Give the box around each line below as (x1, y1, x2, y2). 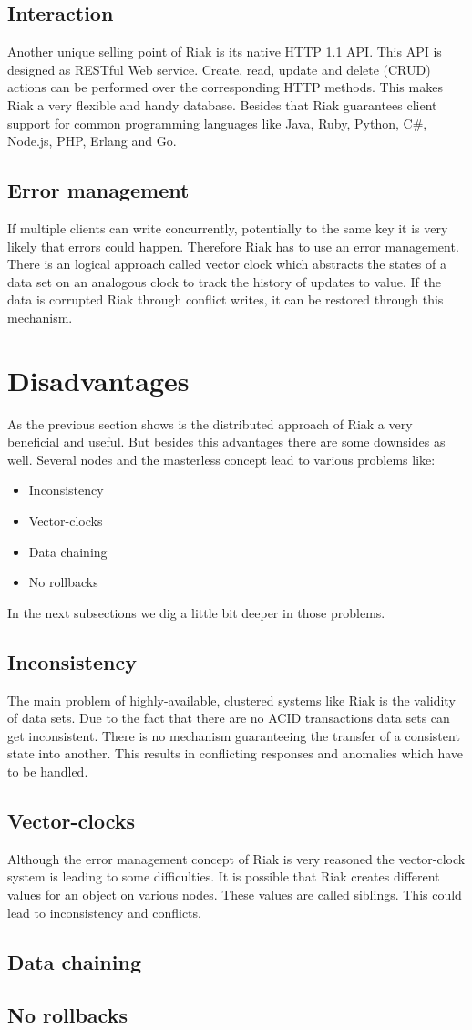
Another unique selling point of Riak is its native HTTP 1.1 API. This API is (7, 42, 442, 61)
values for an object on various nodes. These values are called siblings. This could (7, 884, 462, 903)
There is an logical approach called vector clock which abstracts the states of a (7, 254, 446, 273)
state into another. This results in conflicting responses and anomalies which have (7, 744, 464, 763)
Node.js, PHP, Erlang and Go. (7, 131, 177, 150)
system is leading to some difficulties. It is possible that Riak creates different (7, 867, 440, 886)
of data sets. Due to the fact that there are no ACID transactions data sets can (7, 708, 450, 727)
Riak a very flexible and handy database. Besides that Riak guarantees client (7, 95, 437, 114)
